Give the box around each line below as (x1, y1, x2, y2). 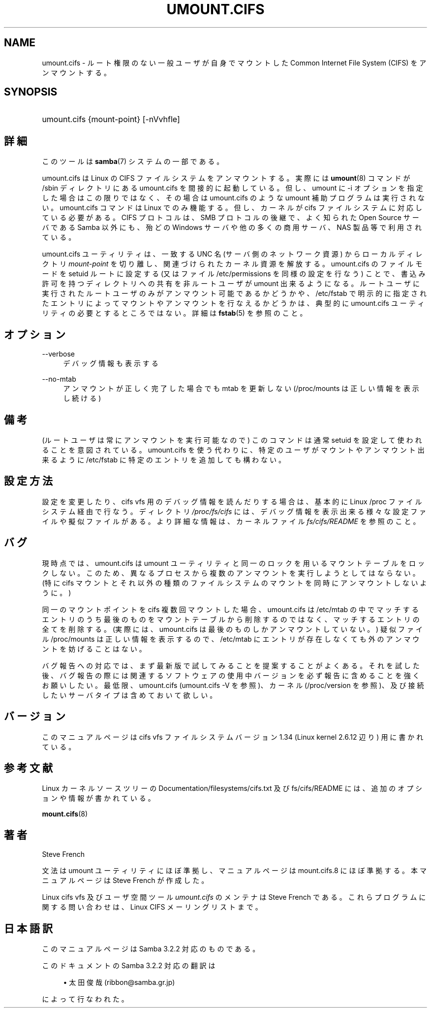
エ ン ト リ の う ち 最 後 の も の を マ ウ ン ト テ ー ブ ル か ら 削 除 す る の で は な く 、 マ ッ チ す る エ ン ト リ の (42, 615, 420, 623)
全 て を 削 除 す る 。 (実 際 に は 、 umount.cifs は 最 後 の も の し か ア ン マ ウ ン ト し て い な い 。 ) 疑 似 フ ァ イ (42, 624, 423, 633)
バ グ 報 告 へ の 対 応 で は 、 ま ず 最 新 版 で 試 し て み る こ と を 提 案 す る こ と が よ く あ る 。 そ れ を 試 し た (42, 661, 420, 670)
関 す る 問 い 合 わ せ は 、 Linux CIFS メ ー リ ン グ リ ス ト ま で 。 (42, 903, 262, 912)
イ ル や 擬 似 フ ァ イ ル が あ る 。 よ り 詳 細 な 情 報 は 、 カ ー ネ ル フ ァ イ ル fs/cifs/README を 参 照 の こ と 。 (42, 517, 420, 525)
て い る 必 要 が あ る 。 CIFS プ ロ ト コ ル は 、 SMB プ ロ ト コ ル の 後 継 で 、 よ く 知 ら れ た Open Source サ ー (42, 213, 419, 222)
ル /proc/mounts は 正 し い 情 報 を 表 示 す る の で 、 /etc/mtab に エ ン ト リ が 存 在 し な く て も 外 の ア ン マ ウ (42, 634, 420, 643)
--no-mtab (42, 375, 76, 384)
